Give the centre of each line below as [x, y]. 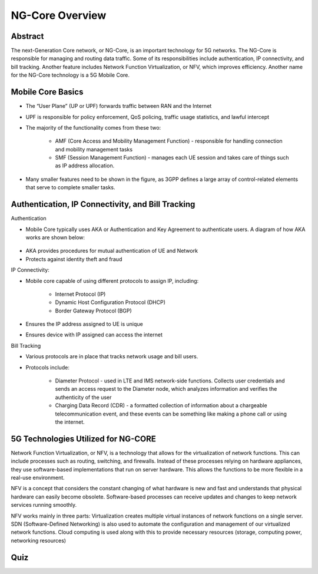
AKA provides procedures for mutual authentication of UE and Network [112, 251]
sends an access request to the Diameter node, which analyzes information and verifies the [166, 389]
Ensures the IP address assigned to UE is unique [85, 324]
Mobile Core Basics [47, 92]
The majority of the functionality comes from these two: [93, 127]
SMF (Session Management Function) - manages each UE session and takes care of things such [172, 158]
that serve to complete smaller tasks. [70, 187]
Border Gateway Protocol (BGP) [93, 311]
